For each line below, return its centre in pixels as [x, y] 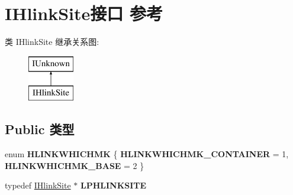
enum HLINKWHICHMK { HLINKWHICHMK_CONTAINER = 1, [147, 154]
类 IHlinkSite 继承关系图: [52, 42]
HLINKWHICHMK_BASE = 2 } [75, 165]
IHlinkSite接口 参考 [84, 13]
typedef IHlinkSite [38, 185]
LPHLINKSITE [114, 185]
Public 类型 [40, 129]
